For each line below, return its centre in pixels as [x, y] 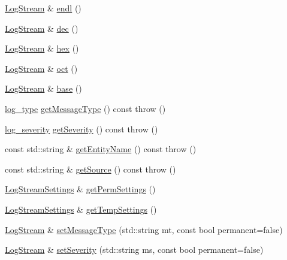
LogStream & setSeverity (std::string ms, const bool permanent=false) [134, 250]
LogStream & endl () [43, 8]
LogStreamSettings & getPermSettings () [80, 189]
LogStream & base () [43, 88]
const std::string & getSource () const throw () [90, 169]
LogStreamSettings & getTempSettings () [81, 209]
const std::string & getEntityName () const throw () [101, 149]
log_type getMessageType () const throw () [85, 108]
